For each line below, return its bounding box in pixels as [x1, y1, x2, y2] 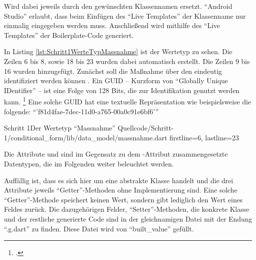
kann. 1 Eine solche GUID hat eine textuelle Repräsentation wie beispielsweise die [4, 95, 251, 106]
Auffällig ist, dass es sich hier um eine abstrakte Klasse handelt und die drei [4, 175, 233, 185]
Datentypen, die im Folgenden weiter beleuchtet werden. [4, 158, 174, 168]
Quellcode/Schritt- [118, 123, 174, 133]
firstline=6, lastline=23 [169, 132, 239, 142]
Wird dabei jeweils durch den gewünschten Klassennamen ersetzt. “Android [4, 1, 232, 11]
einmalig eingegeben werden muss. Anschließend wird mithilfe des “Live [4, 20, 220, 31]
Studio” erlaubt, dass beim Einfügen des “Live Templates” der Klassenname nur [4, 10, 246, 21]
